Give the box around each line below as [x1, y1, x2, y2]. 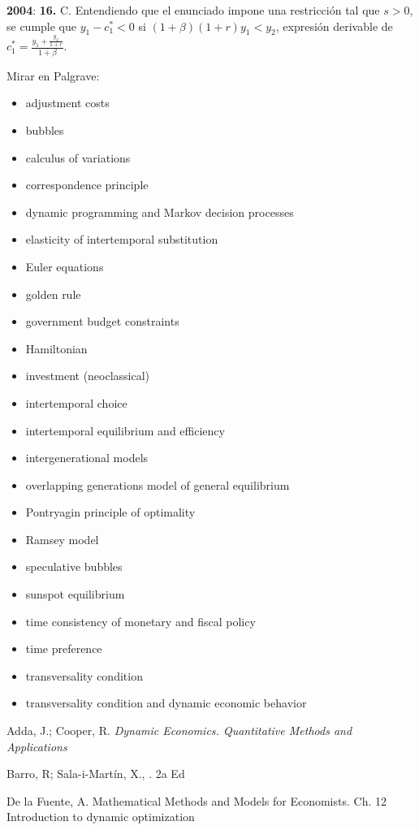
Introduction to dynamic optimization [6, 808, 195, 825]
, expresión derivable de [275, 17, 393, 34]
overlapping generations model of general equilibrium [25, 476, 290, 493]
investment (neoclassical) [25, 367, 150, 384]
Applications [6, 737, 67, 754]
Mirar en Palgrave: [6, 67, 100, 84]
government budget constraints [25, 313, 179, 330]
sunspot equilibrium [25, 586, 125, 603]
